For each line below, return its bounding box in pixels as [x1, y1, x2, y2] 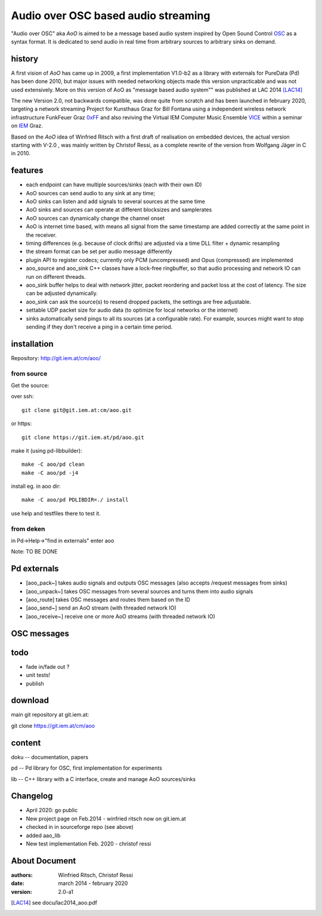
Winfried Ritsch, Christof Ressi [58, 871, 134, 878]
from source [11, 369, 48, 377]
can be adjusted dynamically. [26, 290, 98, 297]
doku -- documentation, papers [11, 753, 89, 761]
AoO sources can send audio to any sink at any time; [26, 189, 156, 196]
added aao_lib [26, 832, 61, 839]
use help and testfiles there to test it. [11, 509, 101, 517]
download [11, 696, 49, 706]
